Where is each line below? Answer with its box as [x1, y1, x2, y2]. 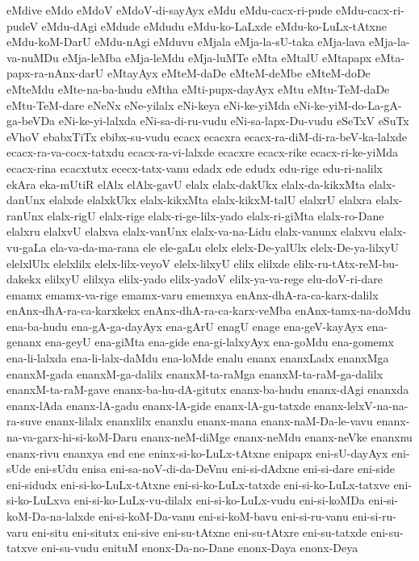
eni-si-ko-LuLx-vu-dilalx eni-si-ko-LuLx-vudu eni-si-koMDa [73, 492, 365, 509]
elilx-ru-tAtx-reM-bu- [293, 254, 399, 271]
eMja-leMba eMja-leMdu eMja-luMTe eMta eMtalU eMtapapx [62, 48, 372, 65]
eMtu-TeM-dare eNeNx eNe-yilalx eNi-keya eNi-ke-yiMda [6, 96, 291, 113]
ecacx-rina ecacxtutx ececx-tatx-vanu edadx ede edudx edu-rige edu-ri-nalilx [6, 159, 383, 176]
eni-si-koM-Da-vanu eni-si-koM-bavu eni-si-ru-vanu [98, 508, 349, 524]
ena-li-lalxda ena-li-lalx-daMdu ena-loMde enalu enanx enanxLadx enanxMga [6, 350, 389, 366]
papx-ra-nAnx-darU [6, 65, 104, 82]
